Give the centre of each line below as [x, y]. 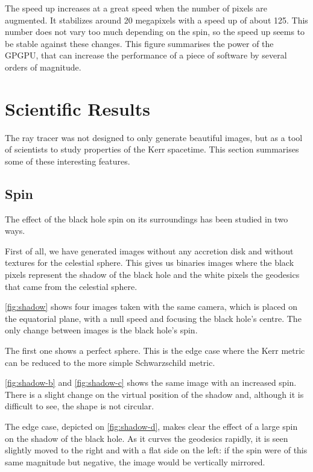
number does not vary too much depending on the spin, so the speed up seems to [155, 32]
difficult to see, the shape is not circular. [80, 406]
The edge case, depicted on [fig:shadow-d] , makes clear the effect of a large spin [151, 426]
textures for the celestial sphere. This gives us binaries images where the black [150, 263]
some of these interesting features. [68, 161]
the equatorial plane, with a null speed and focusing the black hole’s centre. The [153, 318]
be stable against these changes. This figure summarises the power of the [139, 43]
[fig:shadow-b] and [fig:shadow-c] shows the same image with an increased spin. [151, 382]
